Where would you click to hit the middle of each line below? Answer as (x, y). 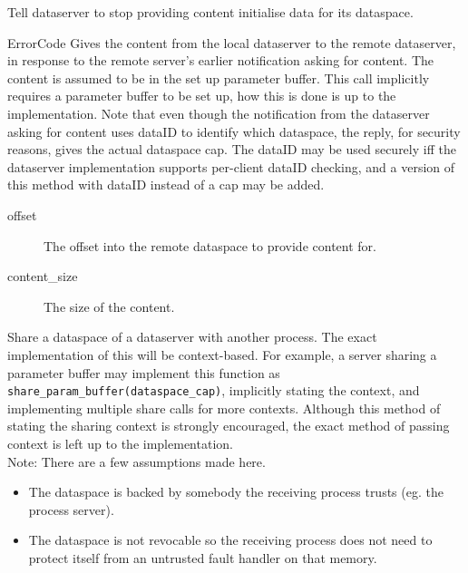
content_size (43, 276)
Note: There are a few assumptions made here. (136, 461)
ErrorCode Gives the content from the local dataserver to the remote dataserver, (232, 42)
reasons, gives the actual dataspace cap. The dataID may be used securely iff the (232, 149)
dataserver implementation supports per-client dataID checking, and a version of (231, 166)
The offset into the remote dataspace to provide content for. (210, 245)
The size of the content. (109, 306)
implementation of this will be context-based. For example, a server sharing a (222, 354)
